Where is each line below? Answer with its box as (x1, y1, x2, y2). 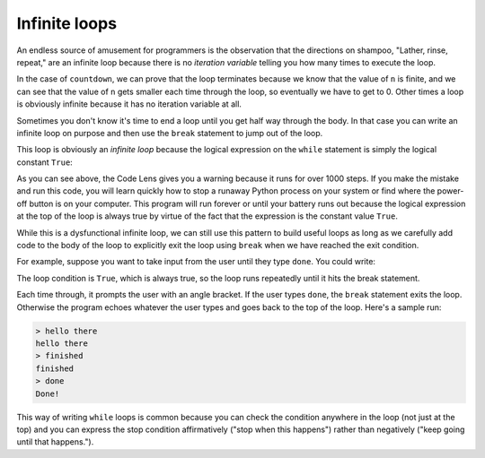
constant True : (16, 157, 74, 168)
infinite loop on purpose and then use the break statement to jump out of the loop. (16, 127, 323, 138)
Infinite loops (16, 13, 117, 33)
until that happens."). (16, 436, 94, 447)
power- (436, 186, 464, 196)
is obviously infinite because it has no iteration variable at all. (16, 99, 242, 109)
